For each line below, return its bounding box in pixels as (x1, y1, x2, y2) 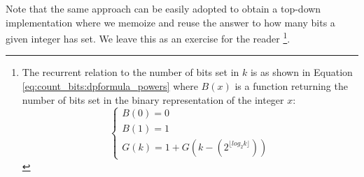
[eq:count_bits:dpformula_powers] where (22, 79, 198, 93)
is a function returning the (234, 79, 348, 93)
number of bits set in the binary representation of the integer (22, 92, 284, 107)
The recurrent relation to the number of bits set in (22, 65, 239, 79)
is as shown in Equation (250, 65, 353, 79)
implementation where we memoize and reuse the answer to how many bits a (6, 15, 335, 29)
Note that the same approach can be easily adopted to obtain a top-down (6, 1, 321, 15)
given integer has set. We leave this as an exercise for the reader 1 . (6, 29, 290, 45)
